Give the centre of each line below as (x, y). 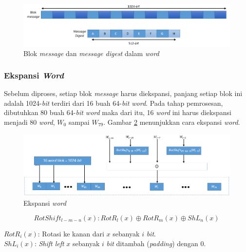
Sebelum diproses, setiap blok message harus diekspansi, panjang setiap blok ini (123, 93)
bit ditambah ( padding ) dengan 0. (156, 243)
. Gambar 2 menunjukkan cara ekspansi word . (172, 122)
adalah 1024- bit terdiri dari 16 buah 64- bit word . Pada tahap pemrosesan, (114, 103)
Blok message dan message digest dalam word (91, 53)
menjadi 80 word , (29, 122)
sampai (79, 122)
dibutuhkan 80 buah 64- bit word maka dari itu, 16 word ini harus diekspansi (118, 112)
